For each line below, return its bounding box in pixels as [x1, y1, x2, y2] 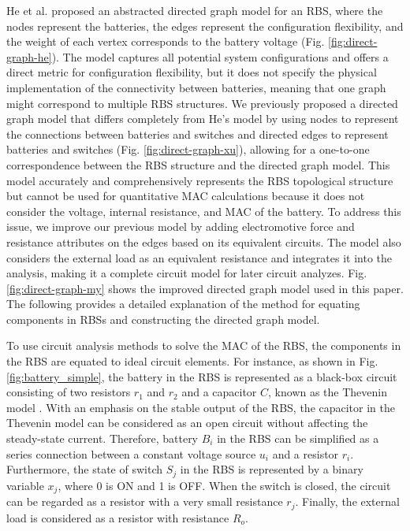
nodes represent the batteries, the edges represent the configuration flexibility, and [6, 17, 404, 34]
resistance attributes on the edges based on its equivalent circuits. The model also [6, 233, 401, 250]
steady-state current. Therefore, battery [6, 430, 199, 447]
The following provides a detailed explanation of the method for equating [6, 295, 360, 312]
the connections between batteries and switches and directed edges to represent [6, 125, 389, 142]
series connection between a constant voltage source [6, 445, 256, 462]
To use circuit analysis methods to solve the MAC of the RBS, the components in [6, 337, 401, 354]
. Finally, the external [295, 493, 400, 510]
